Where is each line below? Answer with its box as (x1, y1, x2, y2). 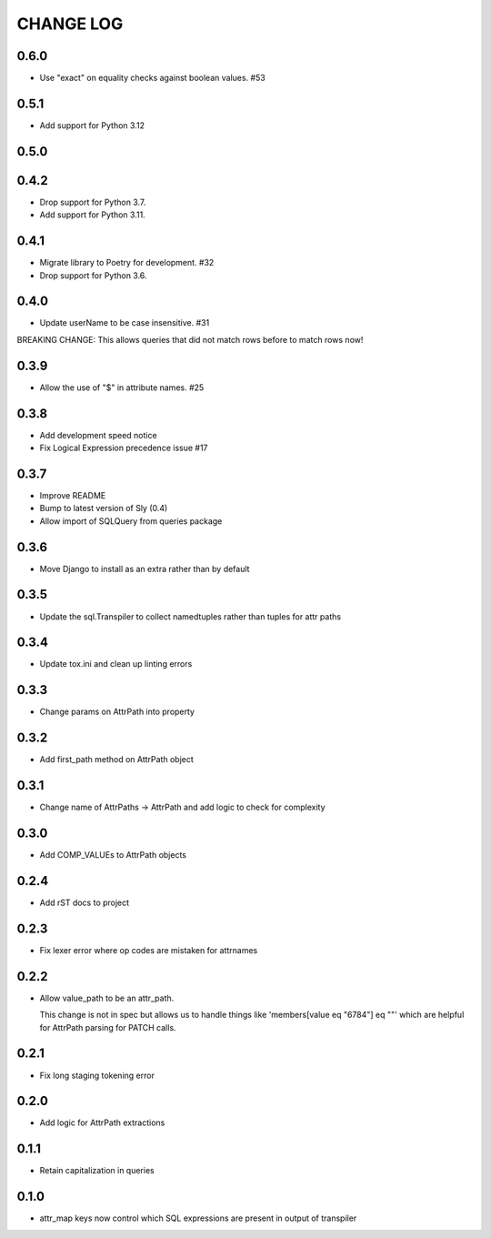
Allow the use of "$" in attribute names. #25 (39, 382, 205, 393)
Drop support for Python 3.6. (39, 269, 147, 281)
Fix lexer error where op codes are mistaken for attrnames (39, 944, 258, 955)
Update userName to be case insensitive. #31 (39, 317, 210, 328)
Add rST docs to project (39, 897, 130, 909)
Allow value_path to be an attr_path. (39, 992, 175, 1003)
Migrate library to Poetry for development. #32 (39, 257, 215, 268)
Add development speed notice (39, 429, 158, 440)
